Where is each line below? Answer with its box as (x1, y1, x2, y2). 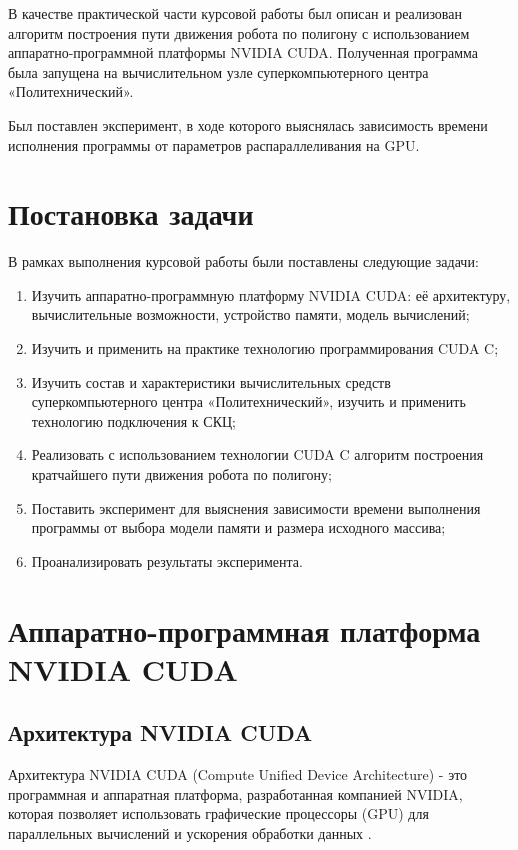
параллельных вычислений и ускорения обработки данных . (8, 822, 372, 843)
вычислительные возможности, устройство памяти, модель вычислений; (31, 304, 470, 325)
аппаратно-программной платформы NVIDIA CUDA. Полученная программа (8, 42, 479, 63)
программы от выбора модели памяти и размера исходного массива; (31, 517, 446, 538)
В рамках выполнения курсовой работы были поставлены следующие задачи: (8, 251, 479, 272)
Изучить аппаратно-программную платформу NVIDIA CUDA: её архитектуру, (31, 284, 511, 305)
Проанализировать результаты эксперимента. (31, 550, 303, 571)
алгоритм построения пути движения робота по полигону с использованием (8, 22, 470, 43)
